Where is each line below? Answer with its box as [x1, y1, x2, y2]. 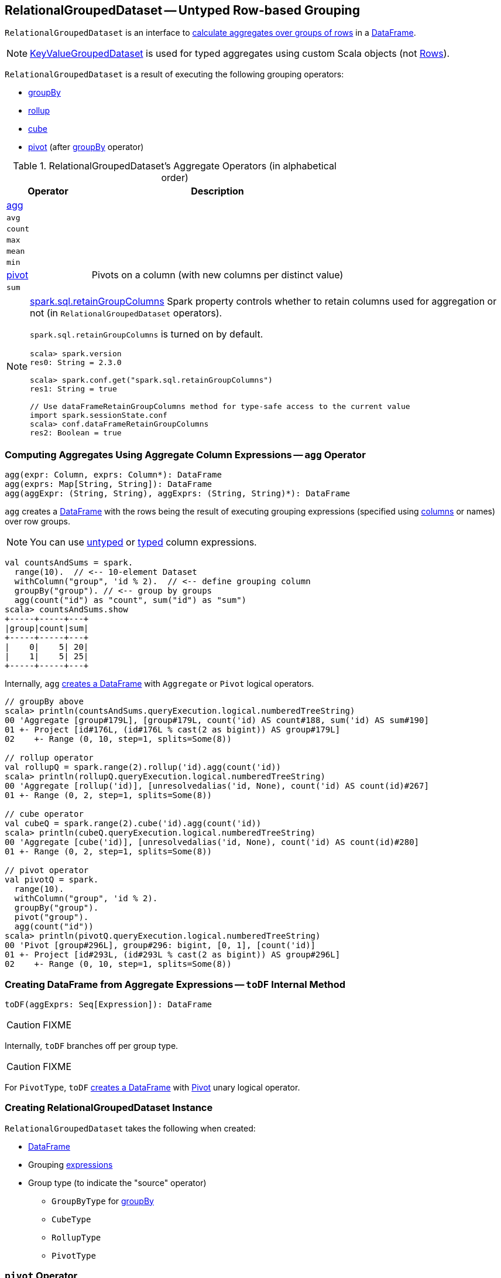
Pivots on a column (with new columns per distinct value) [91, 269, 344, 281]
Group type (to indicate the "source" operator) [28, 1177, 207, 1188]
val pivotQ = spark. [5, 875, 99, 885]
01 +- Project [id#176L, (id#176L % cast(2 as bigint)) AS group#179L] [5, 725, 341, 735]
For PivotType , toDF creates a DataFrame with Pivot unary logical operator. [5, 1082, 300, 1092]
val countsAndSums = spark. [5, 558, 133, 568]
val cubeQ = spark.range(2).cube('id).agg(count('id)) [5, 819, 262, 829]
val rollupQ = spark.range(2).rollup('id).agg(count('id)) [5, 762, 282, 772]
